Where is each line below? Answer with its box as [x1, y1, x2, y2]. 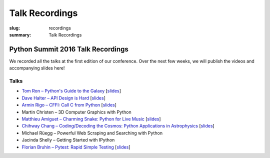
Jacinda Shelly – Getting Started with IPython [21, 137, 115, 143]
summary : [9, 31, 31, 37]
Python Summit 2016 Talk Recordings [9, 45, 128, 53]
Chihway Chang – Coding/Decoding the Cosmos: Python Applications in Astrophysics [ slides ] [21, 123, 214, 129]
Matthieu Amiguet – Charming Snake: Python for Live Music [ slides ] [21, 115, 161, 122]
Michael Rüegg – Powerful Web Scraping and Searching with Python [21, 130, 162, 136]
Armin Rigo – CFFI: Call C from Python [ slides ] [21, 102, 117, 108]
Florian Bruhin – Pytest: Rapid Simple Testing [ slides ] [21, 144, 130, 150]
